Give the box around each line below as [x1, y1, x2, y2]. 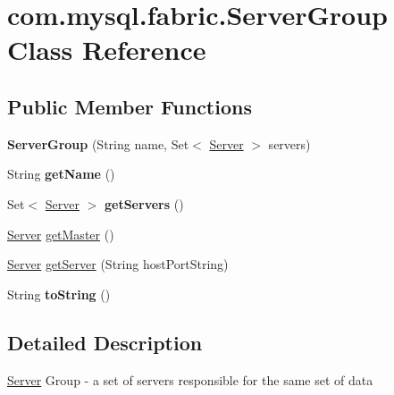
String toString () [7, 284, 111, 303]
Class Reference [7, 31, 206, 68]
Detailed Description [7, 328, 203, 356]
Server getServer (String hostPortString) [7, 255, 229, 273]
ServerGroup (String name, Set [7, 134, 189, 153]
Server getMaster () [7, 224, 114, 243]
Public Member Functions [7, 92, 252, 120]
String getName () [7, 164, 115, 183]
